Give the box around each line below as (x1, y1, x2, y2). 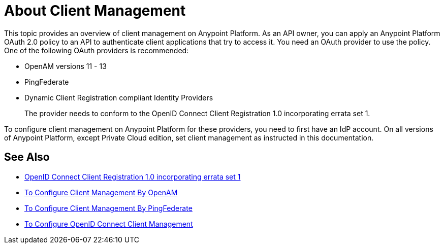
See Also (4, 151, 50, 164)
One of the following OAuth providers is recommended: (4, 46, 189, 55)
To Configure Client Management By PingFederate (24, 203, 193, 212)
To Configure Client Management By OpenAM (24, 188, 178, 197)
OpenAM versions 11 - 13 (24, 61, 107, 70)
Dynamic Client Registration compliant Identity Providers (24, 93, 213, 102)
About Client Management (4, 2, 186, 19)
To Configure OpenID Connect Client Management (24, 219, 193, 228)
